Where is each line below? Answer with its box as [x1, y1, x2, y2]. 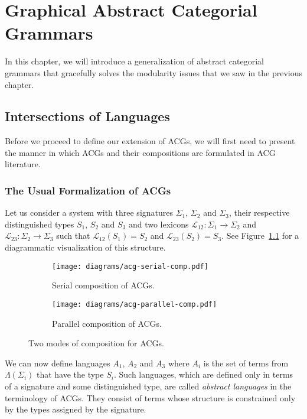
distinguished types [5, 217, 74, 230]
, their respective [228, 206, 290, 219]
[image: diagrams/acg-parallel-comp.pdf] [52, 300, 217, 308]
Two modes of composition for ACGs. [28, 337, 164, 349]
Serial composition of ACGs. [52, 279, 155, 291]
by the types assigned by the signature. [5, 403, 146, 415]
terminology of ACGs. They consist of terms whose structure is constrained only [5, 391, 296, 404]
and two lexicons [128, 217, 189, 230]
